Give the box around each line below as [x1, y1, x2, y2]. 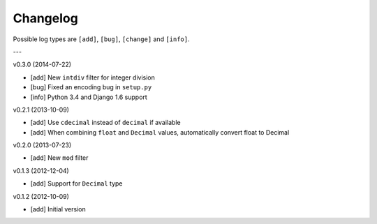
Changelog [13, 10, 78, 26]
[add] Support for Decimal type [30, 179, 123, 188]
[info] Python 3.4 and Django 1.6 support [30, 93, 148, 101]
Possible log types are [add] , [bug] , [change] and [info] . [13, 35, 190, 43]
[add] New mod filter [30, 154, 89, 162]
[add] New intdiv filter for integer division [30, 73, 155, 82]
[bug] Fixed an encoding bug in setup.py [30, 83, 152, 91]
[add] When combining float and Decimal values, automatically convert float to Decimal [30, 128, 290, 136]
